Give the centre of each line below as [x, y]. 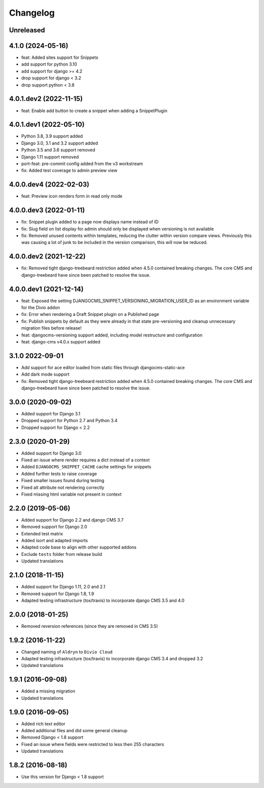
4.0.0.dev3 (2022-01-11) [47, 210]
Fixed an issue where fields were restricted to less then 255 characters [93, 744]
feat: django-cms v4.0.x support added [61, 342]
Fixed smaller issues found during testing [63, 480]
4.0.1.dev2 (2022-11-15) [46, 99]
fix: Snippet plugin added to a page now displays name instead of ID [90, 222]
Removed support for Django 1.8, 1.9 [58, 594]
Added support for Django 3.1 [51, 413]
